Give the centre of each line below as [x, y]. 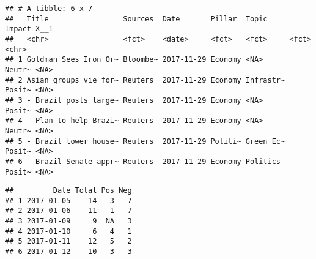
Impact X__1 [29, 29]
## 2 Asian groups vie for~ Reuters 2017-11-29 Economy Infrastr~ [145, 80]
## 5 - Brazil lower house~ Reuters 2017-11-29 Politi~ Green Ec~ [145, 141]
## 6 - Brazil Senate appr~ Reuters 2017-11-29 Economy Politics [143, 161]
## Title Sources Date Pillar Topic [136, 19]
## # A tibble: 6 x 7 [49, 9]
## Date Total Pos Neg [68, 191]
